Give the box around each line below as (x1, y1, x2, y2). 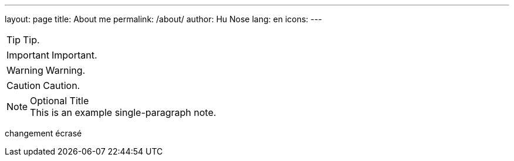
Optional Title (30, 95, 89, 107)
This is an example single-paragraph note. (30, 107, 217, 118)
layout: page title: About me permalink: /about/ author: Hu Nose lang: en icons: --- (5, 14, 322, 24)
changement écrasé (5, 128, 82, 138)
